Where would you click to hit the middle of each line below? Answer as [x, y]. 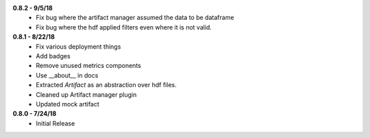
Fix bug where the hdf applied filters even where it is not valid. [124, 27]
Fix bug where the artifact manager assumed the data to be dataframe [135, 18]
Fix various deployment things [78, 46]
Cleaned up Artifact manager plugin [86, 94]
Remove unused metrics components [89, 66]
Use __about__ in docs [67, 75]
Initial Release [56, 123]
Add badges [53, 56]
